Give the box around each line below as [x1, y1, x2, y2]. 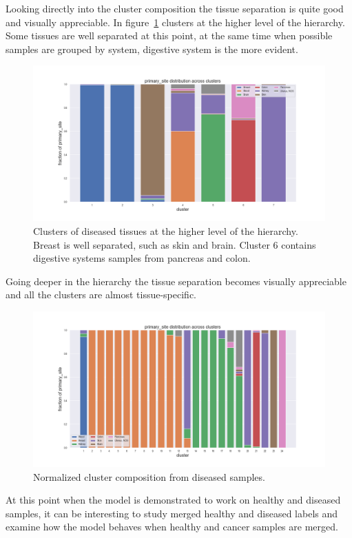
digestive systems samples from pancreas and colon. [33, 251, 251, 265]
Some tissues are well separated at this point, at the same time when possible [6, 28, 333, 43]
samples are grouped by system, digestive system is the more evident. [6, 41, 298, 56]
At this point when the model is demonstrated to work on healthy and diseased [6, 493, 341, 507]
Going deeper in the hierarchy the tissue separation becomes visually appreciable [6, 273, 346, 288]
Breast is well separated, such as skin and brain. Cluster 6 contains [33, 237, 316, 251]
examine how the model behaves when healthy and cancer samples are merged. [6, 519, 338, 534]
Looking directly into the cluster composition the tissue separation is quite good [6, 1, 344, 15]
